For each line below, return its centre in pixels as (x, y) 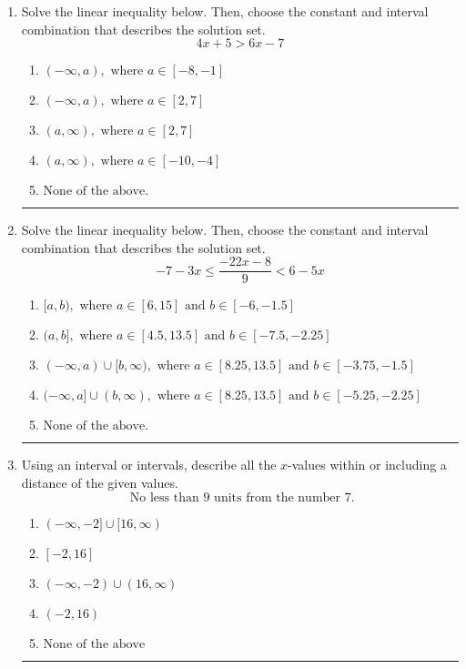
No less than (164, 497)
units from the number (278, 497)
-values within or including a (367, 465)
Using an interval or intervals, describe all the (149, 465)
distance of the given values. (100, 483)
